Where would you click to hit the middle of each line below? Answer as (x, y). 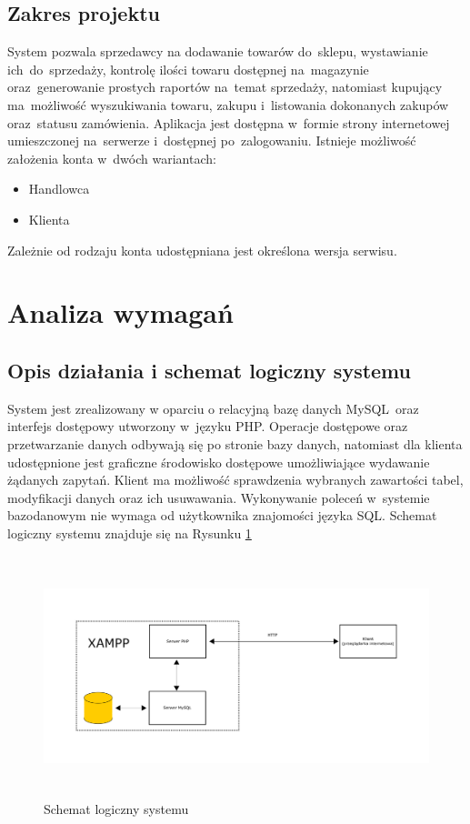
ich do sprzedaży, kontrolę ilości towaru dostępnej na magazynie (188, 69)
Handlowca (59, 189)
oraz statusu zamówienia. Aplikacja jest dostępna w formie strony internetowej (229, 122)
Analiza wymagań (120, 312)
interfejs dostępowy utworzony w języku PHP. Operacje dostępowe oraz (208, 426)
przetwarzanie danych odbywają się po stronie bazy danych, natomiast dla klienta (235, 443)
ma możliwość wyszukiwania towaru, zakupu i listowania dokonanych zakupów (228, 104)
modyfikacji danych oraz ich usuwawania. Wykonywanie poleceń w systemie (219, 497)
